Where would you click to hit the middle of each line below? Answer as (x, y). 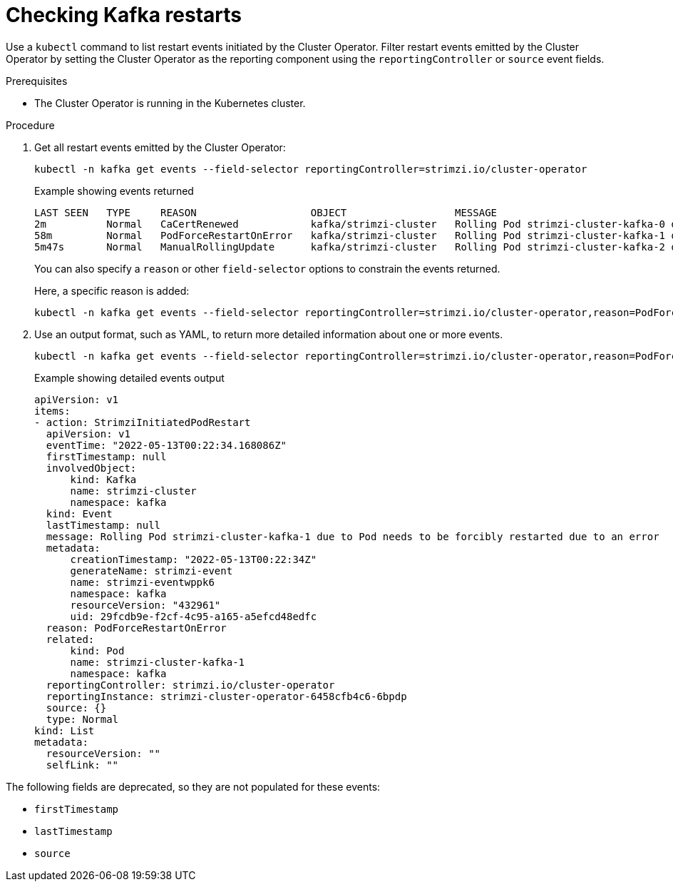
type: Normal (82, 719)
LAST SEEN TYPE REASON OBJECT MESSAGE (266, 212)
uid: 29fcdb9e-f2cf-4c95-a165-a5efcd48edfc (194, 616)
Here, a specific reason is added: (112, 290)
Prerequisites (37, 81)
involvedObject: (91, 468)
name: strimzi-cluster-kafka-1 (158, 662)
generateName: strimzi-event (151, 571)
